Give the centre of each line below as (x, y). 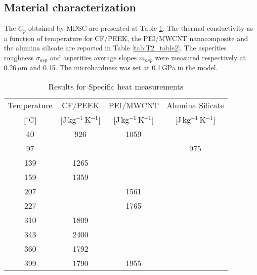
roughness (19, 57)
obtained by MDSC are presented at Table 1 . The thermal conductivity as (141, 28)
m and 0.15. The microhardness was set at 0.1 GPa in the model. (120, 68)
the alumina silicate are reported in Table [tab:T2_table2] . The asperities (115, 48)
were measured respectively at (200, 57)
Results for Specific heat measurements (116, 86)
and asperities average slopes (93, 57)
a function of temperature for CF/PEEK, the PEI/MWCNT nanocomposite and (126, 38)
